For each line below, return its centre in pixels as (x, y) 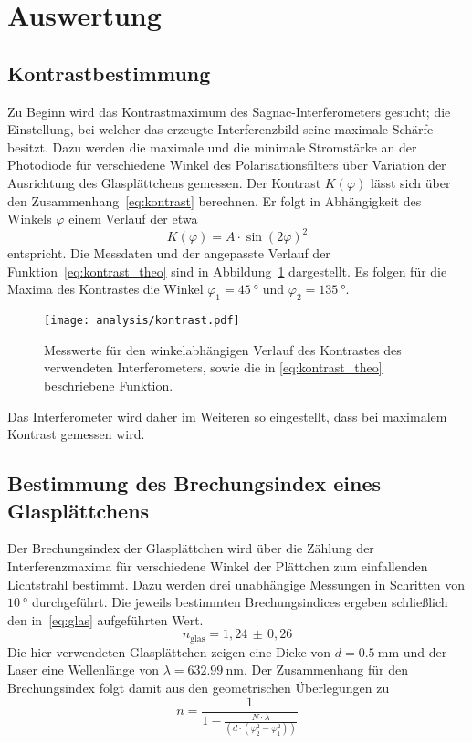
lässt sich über (410, 182)
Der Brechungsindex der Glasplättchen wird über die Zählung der (191, 548)
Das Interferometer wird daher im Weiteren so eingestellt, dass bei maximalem (227, 416)
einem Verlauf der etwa (133, 219)
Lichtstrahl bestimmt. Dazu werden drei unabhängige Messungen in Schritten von (236, 584)
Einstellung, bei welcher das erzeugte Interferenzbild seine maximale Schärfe (220, 129)
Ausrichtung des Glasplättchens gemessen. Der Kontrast (164, 182)
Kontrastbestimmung (109, 73)
